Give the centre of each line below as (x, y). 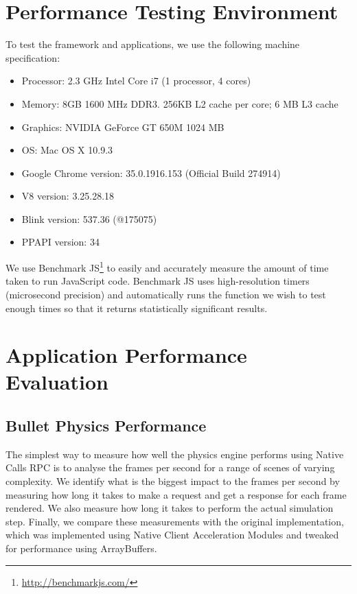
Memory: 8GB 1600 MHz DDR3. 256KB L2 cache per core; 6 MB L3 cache (180, 103)
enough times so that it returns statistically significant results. (137, 308)
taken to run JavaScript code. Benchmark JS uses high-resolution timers (158, 281)
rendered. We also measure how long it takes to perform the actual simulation (170, 508)
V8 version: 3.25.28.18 (68, 196)
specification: (33, 57)
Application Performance (126, 355)
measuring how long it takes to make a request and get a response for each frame (176, 494)
